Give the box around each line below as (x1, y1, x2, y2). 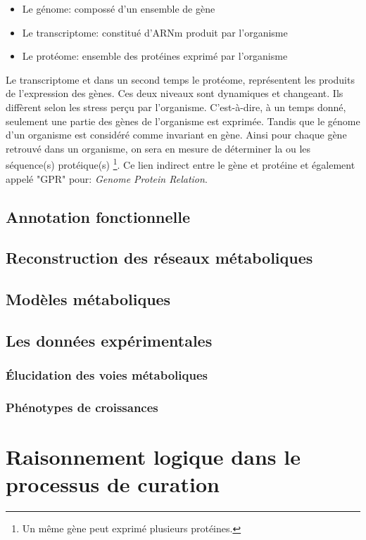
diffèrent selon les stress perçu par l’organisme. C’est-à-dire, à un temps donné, (6, 99, 346, 114)
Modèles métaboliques (6, 288, 171, 310)
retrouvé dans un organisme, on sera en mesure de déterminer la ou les (6, 141, 311, 155)
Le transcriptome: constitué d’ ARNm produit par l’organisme (22, 25, 288, 39)
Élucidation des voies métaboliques (6, 366, 208, 384)
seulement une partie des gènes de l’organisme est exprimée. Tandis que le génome (6, 113, 360, 128)
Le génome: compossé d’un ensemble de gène (22, 1, 215, 15)
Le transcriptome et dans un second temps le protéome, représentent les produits (6, 72, 355, 86)
